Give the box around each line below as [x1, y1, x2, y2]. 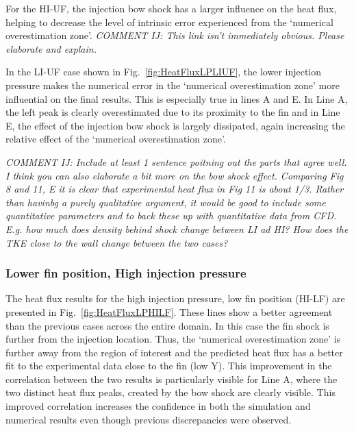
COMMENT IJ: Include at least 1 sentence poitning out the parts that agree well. [5, 154, 347, 169]
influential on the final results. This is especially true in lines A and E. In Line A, [5, 91, 348, 106]
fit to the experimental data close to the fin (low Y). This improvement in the [5, 358, 332, 373]
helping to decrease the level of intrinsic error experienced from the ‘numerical [5, 14, 333, 29]
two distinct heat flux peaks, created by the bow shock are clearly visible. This [5, 385, 336, 399]
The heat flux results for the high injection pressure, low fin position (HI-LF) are [5, 291, 345, 306]
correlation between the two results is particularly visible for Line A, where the [5, 371, 338, 386]
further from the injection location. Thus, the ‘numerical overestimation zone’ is [5, 332, 341, 346]
